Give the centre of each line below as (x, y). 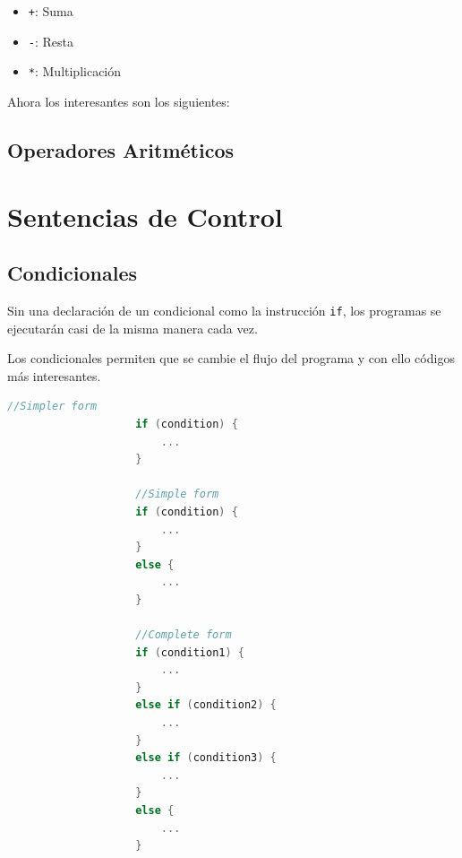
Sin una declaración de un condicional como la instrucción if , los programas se (224, 310)
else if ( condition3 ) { (206, 758)
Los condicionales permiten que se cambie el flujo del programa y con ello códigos (231, 358)
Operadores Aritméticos (120, 149)
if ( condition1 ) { (190, 652)
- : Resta (51, 41)
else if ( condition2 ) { (206, 705)
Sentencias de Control (145, 216)
